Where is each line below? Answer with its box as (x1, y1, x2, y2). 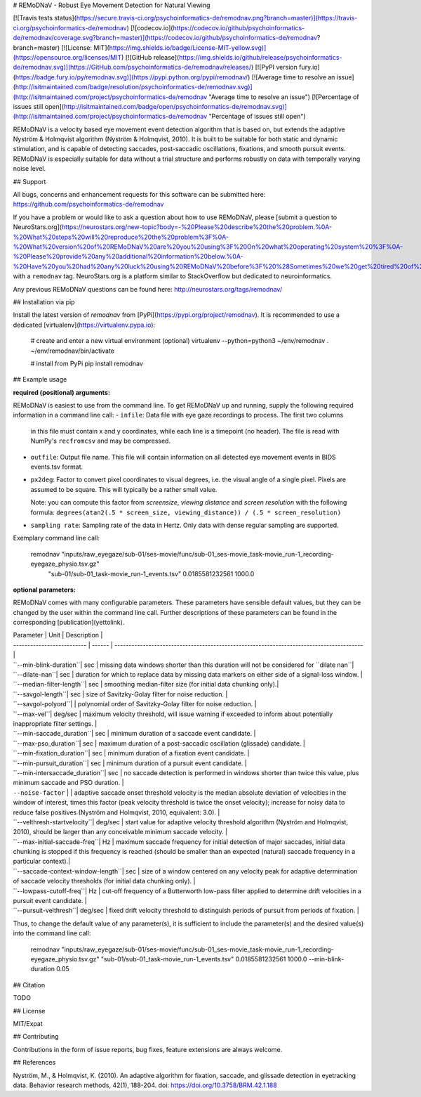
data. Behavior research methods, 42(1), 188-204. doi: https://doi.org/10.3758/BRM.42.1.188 (13, 1081, 277, 1089)
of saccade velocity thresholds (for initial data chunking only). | (13, 877, 196, 885)
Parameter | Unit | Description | (13, 631, 103, 640)
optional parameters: (13, 585, 76, 594)
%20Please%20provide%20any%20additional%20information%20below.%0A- (13, 252, 243, 261)
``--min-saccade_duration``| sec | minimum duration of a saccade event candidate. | (13, 729, 256, 738)
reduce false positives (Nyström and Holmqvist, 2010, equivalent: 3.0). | (13, 808, 220, 817)
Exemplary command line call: (13, 534, 100, 543)
